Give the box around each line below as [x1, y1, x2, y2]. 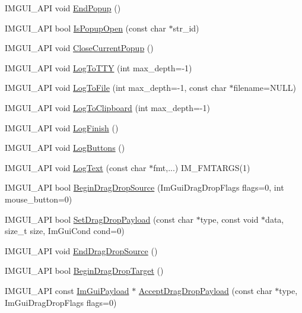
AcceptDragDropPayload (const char [138, 284, 272, 296]
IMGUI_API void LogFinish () [5, 121, 119, 134]
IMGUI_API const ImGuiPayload [5, 284, 129, 296]
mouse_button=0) [5, 192, 72, 205]
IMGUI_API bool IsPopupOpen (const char [5, 21, 166, 34]
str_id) [173, 21, 199, 34]
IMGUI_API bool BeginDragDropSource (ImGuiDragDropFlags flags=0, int [5, 181, 284, 194]
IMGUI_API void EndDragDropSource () [5, 244, 158, 257]
